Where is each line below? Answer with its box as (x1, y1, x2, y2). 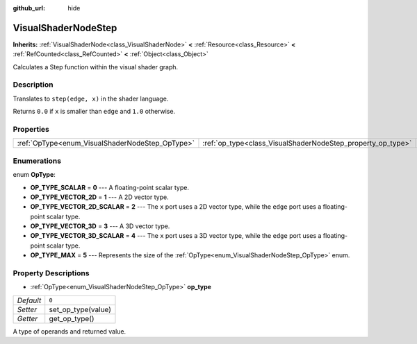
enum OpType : (13, 171, 56, 179)
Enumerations (13, 156, 62, 166)
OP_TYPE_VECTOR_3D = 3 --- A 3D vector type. (30, 222, 170, 230)
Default (17, 295, 42, 305)
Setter (17, 304, 38, 314)
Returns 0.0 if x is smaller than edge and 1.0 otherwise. (13, 108, 176, 116)
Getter (17, 313, 38, 323)
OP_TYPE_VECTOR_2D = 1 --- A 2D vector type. (30, 193, 170, 201)
